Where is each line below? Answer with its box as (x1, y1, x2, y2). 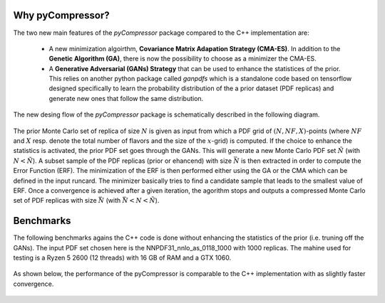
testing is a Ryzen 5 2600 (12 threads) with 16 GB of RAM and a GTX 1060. (13, 253, 232, 262)
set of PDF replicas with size (13, 196, 97, 205)
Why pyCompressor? (13, 9, 110, 21)
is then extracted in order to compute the (240, 156, 361, 165)
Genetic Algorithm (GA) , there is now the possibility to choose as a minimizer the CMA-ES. (48, 54, 317, 63)
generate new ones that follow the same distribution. (48, 94, 204, 102)
